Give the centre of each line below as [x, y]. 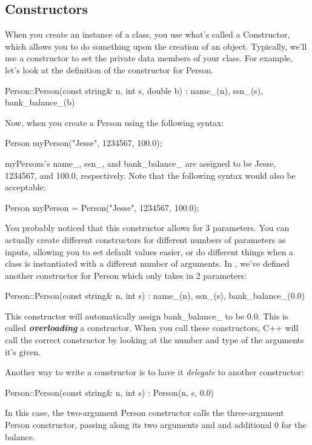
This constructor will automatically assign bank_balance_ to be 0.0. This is [147, 316]
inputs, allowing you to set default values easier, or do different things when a [149, 251]
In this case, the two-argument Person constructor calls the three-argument [144, 413]
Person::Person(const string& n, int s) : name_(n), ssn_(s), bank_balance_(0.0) [155, 296]
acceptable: [25, 187]
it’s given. [23, 351]
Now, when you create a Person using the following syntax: [115, 122]
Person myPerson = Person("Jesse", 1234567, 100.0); [102, 207]
